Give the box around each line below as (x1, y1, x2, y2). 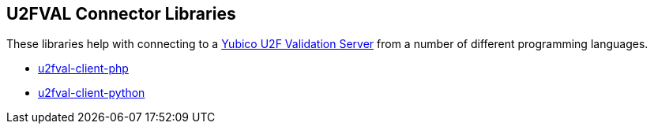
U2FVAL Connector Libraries (6, 4, 236, 24)
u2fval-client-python (38, 86, 145, 100)
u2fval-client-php (38, 61, 129, 76)
